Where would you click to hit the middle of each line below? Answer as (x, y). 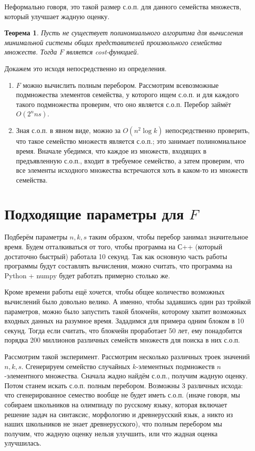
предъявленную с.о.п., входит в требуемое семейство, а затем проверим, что (130, 160)
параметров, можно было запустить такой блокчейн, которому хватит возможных (126, 311)
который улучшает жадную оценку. (57, 16)
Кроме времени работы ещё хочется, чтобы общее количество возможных (115, 292)
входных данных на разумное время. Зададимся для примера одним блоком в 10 (124, 321)
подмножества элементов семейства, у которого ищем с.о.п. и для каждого (127, 94)
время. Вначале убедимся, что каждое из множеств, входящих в (111, 150)
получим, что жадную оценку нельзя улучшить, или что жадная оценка (111, 433)
